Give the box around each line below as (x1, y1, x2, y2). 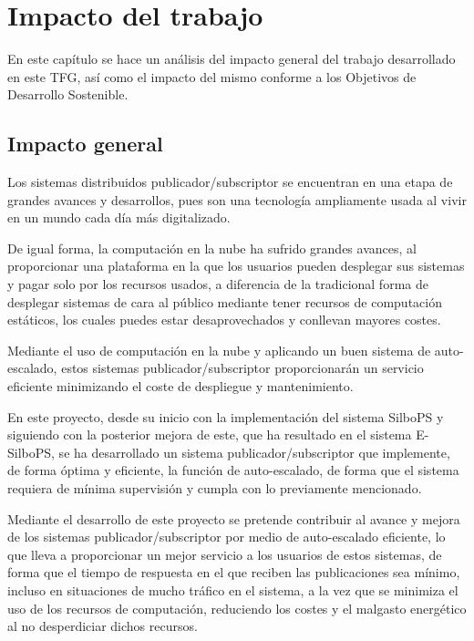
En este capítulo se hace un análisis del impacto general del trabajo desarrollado (7, 49, 456, 68)
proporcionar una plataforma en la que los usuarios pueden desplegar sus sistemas (7, 256, 465, 275)
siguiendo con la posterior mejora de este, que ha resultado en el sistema (7, 425, 412, 444)
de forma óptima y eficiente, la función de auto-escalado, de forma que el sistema (7, 460, 459, 480)
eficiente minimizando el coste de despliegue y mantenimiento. (7, 377, 354, 396)
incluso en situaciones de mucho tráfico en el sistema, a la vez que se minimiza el (7, 580, 459, 599)
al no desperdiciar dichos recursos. (7, 616, 198, 636)
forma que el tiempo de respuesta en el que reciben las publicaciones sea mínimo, (7, 563, 460, 582)
